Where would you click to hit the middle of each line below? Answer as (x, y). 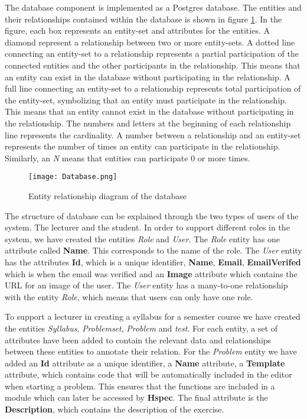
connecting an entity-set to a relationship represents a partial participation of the (152, 53)
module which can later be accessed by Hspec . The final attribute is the (136, 397)
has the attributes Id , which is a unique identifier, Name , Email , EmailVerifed (153, 262)
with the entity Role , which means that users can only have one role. (129, 296)
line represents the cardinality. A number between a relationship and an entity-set (153, 134)
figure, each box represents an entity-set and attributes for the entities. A (137, 30)
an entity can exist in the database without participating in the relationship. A (148, 77)
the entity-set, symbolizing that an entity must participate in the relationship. (146, 100)
